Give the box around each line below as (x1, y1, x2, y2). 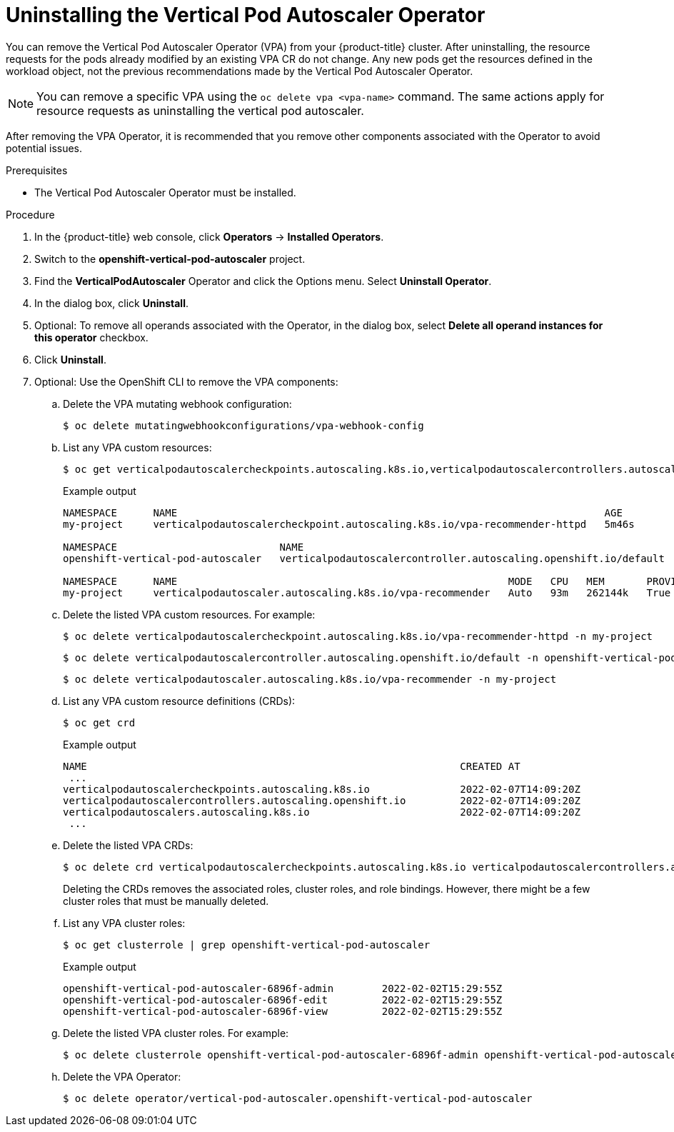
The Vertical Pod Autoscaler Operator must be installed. (34, 186, 296, 199)
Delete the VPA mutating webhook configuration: (63, 397, 292, 410)
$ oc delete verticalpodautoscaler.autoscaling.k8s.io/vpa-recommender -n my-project (63, 673, 557, 685)
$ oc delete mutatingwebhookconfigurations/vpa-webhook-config (63, 419, 424, 431)
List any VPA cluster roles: (63, 916, 186, 929)
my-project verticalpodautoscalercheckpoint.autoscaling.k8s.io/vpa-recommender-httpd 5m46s (63, 518, 635, 530)
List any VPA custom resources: (63, 441, 212, 454)
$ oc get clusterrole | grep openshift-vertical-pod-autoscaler (63, 938, 431, 951)
